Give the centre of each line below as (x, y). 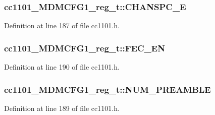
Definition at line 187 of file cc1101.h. (62, 25)
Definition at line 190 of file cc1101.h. (62, 67)
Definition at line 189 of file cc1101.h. (62, 108)
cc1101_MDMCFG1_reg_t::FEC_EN (85, 48)
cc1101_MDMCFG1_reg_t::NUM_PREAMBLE (107, 89)
